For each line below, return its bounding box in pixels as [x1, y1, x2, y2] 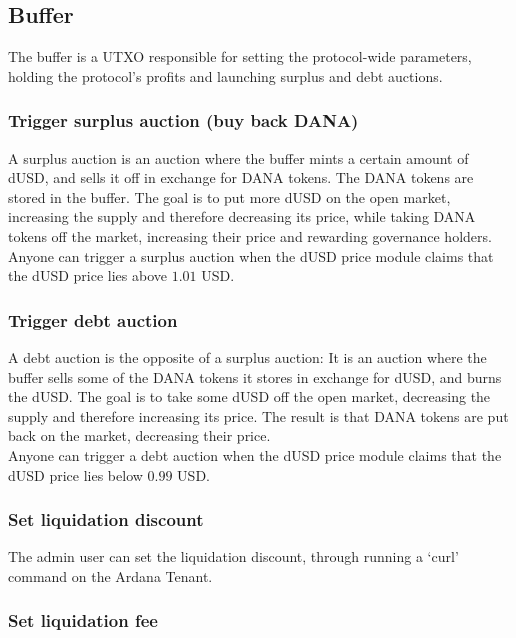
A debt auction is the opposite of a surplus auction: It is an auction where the [8, 346, 487, 367]
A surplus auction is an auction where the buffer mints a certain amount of [8, 147, 469, 168]
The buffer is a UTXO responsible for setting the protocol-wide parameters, [8, 46, 472, 67]
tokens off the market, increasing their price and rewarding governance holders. [8, 225, 492, 246]
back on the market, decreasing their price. [8, 425, 271, 446]
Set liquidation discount [8, 507, 204, 532]
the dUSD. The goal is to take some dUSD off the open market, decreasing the [8, 386, 491, 407]
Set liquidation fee [8, 608, 158, 633]
